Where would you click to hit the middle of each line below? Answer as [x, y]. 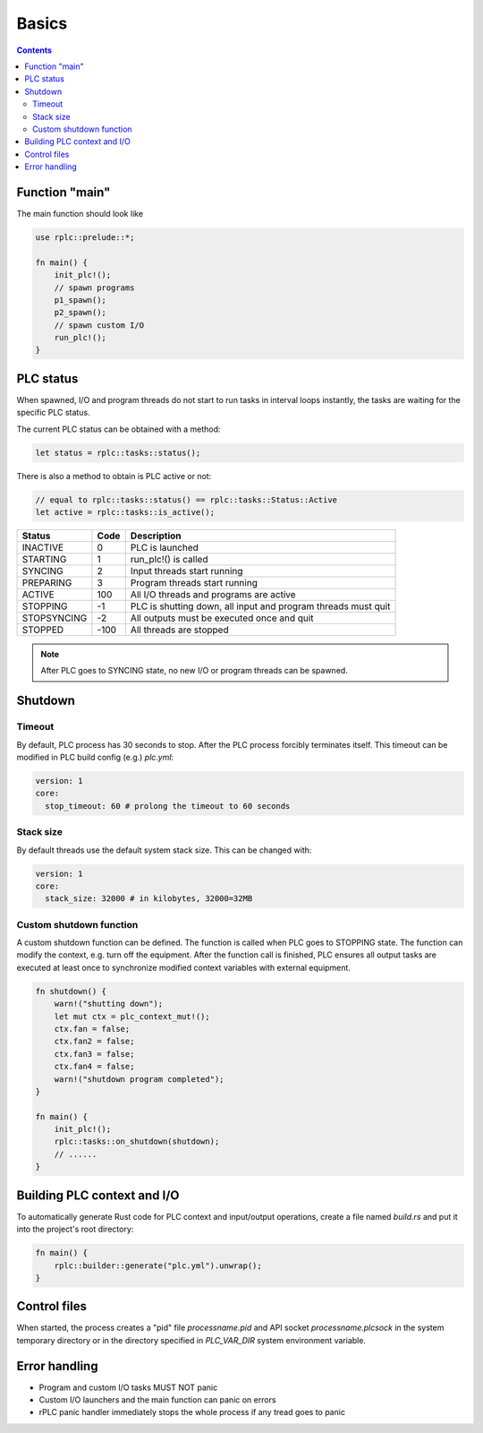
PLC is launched [164, 548]
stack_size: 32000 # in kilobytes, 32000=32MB [149, 899]
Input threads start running [186, 571]
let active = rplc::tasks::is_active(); [125, 512]
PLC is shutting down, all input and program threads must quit [260, 606]
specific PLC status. [53, 413]
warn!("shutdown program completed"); [139, 1079]
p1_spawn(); [80, 300]
